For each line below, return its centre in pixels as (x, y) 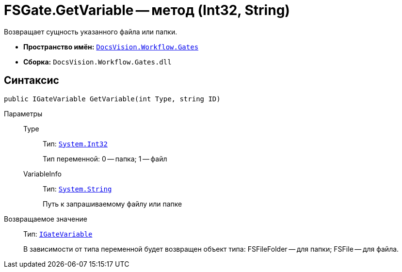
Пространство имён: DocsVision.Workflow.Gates (111, 47)
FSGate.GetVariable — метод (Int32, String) (147, 10)
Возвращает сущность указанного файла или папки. (91, 32)
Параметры (23, 113)
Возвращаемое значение (46, 219)
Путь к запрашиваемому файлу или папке (113, 204)
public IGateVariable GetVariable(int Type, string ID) (112, 99)
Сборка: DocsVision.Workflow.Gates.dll (97, 62)
